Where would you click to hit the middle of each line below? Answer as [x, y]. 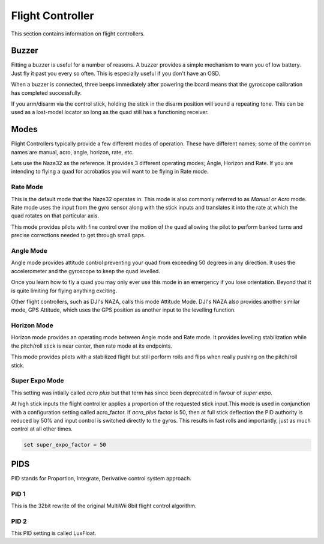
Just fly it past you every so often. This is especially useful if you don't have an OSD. [115, 73]
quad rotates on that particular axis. [55, 216]
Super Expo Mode [37, 381]
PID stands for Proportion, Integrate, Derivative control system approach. [101, 478]
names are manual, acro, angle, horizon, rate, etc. [73, 152]
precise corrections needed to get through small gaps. [78, 235]
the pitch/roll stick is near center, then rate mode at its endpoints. [91, 346]
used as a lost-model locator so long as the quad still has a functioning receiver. [110, 112]
